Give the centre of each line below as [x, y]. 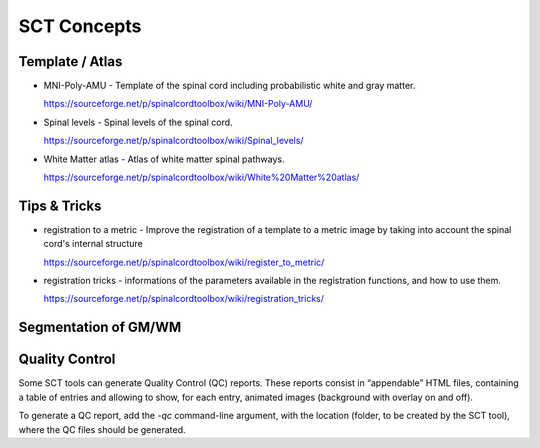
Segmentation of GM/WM [100, 327]
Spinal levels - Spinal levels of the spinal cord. [138, 122]
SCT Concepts [80, 26]
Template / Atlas [70, 61]
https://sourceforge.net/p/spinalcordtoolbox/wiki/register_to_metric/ [184, 262]
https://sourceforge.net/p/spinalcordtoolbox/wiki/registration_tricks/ [184, 299]
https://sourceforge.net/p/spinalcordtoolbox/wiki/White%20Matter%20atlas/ [201, 177]
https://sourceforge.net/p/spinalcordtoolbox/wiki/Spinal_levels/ [173, 141]
